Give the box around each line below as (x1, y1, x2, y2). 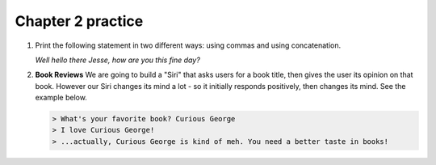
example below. (35, 93, 88, 103)
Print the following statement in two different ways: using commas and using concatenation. (35, 40, 342, 50)
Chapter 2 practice (15, 12, 144, 30)
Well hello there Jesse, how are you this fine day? (35, 55, 201, 65)
